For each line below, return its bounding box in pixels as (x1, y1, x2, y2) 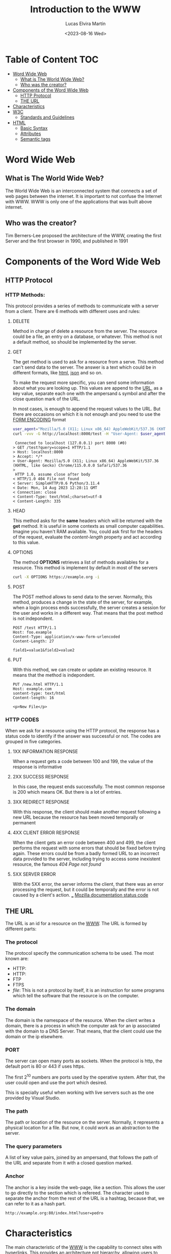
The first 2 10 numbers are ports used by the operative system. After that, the (5, 1073, 165, 1080)
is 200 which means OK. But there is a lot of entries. (12, 789, 122, 795)
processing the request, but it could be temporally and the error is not (12, 886, 159, 893)
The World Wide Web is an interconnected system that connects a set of (5, 188, 158, 194)
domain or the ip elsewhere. (5, 1033, 64, 1039)
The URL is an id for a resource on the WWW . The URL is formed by (5, 921, 148, 927)
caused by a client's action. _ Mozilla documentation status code (12, 892, 149, 898)
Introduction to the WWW (30, 4, 141, 15)
